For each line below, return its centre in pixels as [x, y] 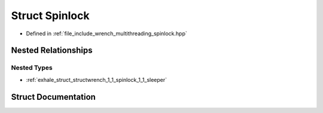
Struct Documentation [53, 97]
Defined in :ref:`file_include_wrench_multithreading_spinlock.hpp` [107, 33]
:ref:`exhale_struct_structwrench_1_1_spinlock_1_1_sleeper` [97, 80]
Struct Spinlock [50, 16]
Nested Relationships [52, 51]
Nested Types [32, 68]
